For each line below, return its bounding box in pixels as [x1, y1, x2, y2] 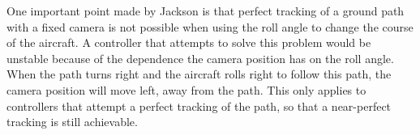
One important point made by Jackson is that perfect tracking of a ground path [6, 2, 405, 19]
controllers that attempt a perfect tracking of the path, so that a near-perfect [6, 97, 392, 114]
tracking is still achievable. [6, 113, 138, 130]
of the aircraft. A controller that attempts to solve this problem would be [6, 34, 371, 51]
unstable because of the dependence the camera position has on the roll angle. [6, 49, 394, 66]
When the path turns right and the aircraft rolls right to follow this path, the [6, 65, 392, 82]
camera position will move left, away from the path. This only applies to [6, 81, 366, 98]
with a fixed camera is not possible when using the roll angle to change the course [6, 18, 414, 35]
